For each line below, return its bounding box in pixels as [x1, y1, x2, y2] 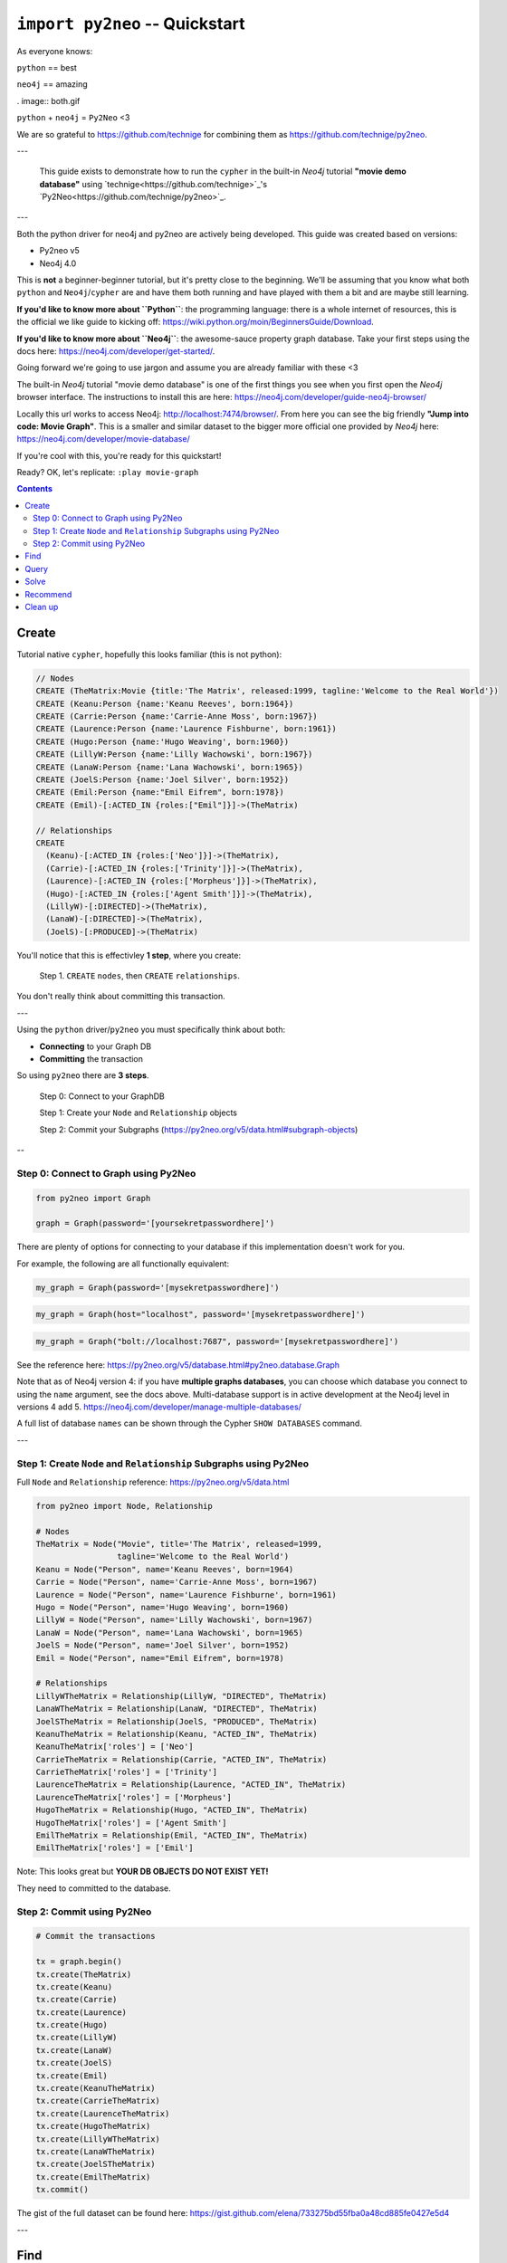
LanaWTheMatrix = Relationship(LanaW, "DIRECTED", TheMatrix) [35, 1704, 318, 1714]
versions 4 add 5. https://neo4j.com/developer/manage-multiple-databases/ [16, 1401, 302, 1412]
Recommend [24, 588, 72, 599]
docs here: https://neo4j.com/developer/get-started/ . [16, 345, 215, 357]
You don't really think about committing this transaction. [16, 991, 225, 1002]
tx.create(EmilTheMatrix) [35, 2172, 151, 2182]
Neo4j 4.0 [39, 258, 77, 269]
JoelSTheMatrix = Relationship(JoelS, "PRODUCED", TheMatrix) [35, 1716, 318, 1726]
